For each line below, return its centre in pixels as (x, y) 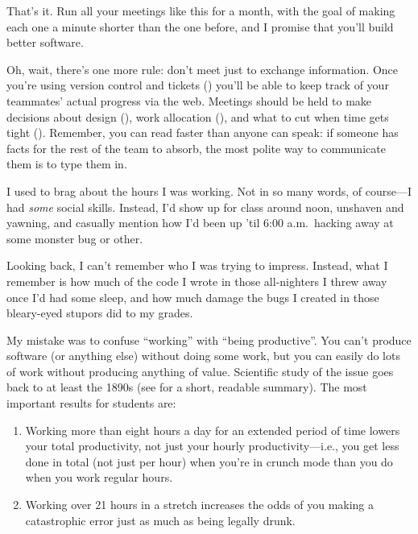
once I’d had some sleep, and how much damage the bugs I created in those (193, 297)
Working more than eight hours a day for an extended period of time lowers (213, 430)
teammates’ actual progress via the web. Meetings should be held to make (189, 100)
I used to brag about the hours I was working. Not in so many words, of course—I (209, 190)
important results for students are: (91, 403)
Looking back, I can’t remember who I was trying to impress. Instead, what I (197, 265)
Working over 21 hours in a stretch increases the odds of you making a (200, 505)
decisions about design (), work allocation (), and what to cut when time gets (198, 116)
